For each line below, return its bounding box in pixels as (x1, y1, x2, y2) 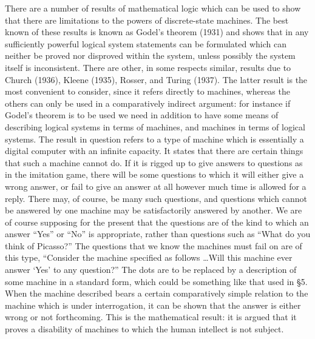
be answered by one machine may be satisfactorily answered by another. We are (5, 204, 302, 216)
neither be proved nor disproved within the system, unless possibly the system (5, 49, 296, 62)
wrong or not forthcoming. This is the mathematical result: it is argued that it (5, 310, 297, 323)
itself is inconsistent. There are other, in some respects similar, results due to (5, 61, 291, 73)
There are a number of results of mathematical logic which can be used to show (5, 2, 301, 14)
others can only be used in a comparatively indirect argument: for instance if (5, 96, 291, 109)
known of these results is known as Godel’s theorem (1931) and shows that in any (5, 25, 309, 38)
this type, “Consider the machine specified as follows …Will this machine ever (5, 251, 293, 264)
